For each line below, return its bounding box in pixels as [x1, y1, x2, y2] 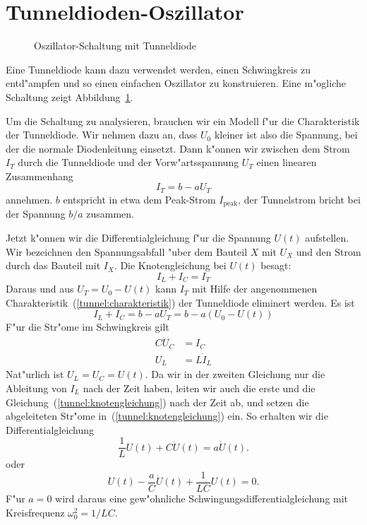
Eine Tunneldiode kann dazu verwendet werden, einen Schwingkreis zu [6, 61, 311, 76]
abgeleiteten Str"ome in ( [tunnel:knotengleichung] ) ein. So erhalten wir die [6, 408, 328, 423]
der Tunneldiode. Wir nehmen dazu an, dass [6, 127, 198, 142]
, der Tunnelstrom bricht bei [238, 191, 361, 206]
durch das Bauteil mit [6, 258, 101, 273]
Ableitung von [6, 380, 67, 395]
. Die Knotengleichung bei [114, 258, 227, 273]
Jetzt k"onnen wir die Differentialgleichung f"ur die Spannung [6, 230, 271, 244]
